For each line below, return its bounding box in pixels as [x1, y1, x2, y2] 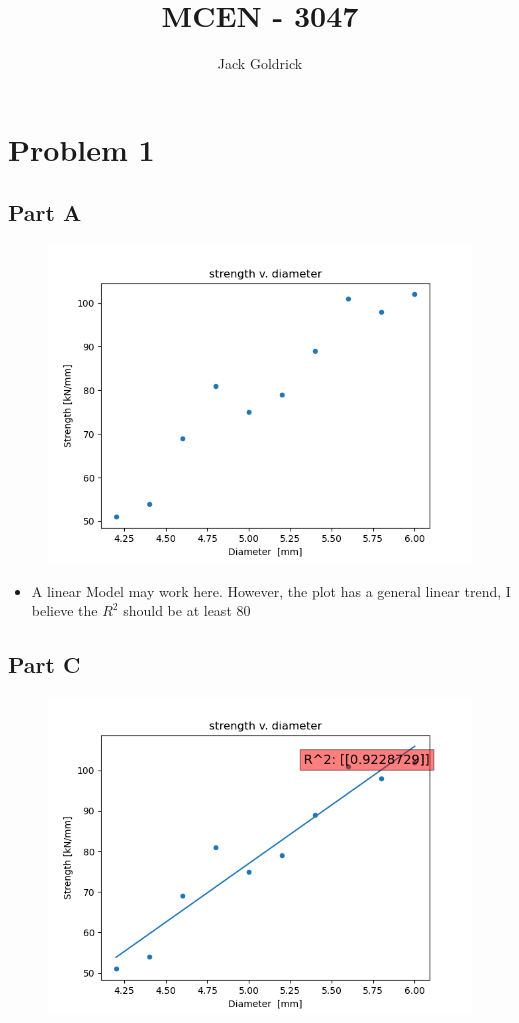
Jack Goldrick [217, 53, 303, 74]
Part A [8, 197, 82, 228]
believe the [31, 600, 98, 621]
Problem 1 [8, 128, 155, 169]
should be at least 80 [123, 600, 251, 621]
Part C [8, 649, 81, 680]
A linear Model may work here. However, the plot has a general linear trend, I [31, 580, 511, 601]
